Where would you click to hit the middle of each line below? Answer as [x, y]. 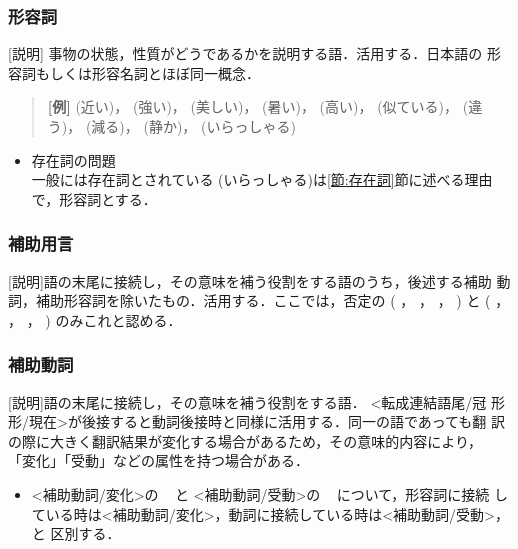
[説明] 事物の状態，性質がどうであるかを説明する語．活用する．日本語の [245, 53]
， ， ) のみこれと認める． [95, 319]
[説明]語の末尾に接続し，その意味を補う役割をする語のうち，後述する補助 [250, 280]
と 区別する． [76, 533]
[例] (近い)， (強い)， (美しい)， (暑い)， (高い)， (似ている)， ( [258, 106]
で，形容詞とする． [94, 198]
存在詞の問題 [73, 159]
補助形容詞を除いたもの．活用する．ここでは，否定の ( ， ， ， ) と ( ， [272, 300]
